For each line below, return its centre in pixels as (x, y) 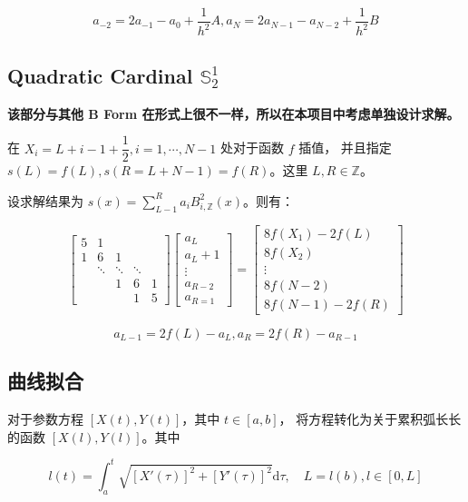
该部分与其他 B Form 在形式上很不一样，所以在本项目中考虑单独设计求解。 (234, 113)
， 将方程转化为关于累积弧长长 (370, 419)
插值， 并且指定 (345, 148)
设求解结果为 (45, 200)
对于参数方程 (45, 419)
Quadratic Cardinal (100, 75)
